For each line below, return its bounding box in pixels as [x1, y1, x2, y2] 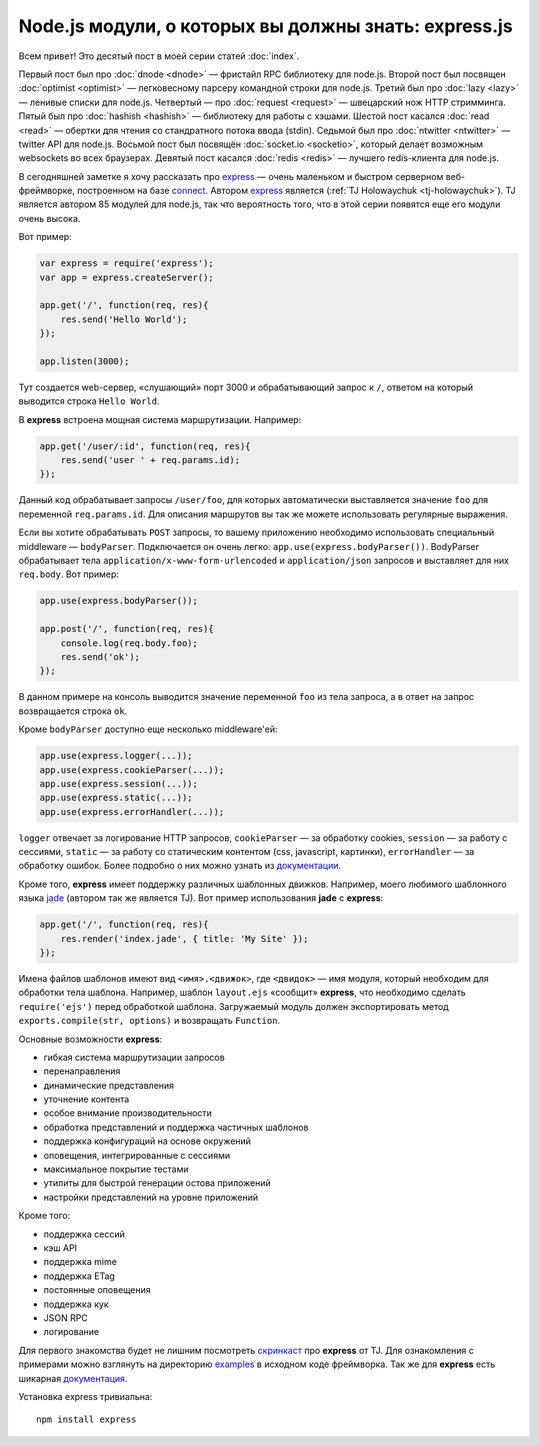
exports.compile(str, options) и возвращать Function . [18, 1015, 280, 1027]
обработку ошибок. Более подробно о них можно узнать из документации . [18, 860, 342, 872]
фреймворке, [18, 185, 75, 197]
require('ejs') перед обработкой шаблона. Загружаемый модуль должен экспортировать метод [18, 1000, 449, 1012]
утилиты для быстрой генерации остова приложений [43, 1177, 272, 1189]
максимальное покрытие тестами [43, 1163, 189, 1175]
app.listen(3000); [39, 355, 130, 367]
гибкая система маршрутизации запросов [43, 1051, 225, 1063]
